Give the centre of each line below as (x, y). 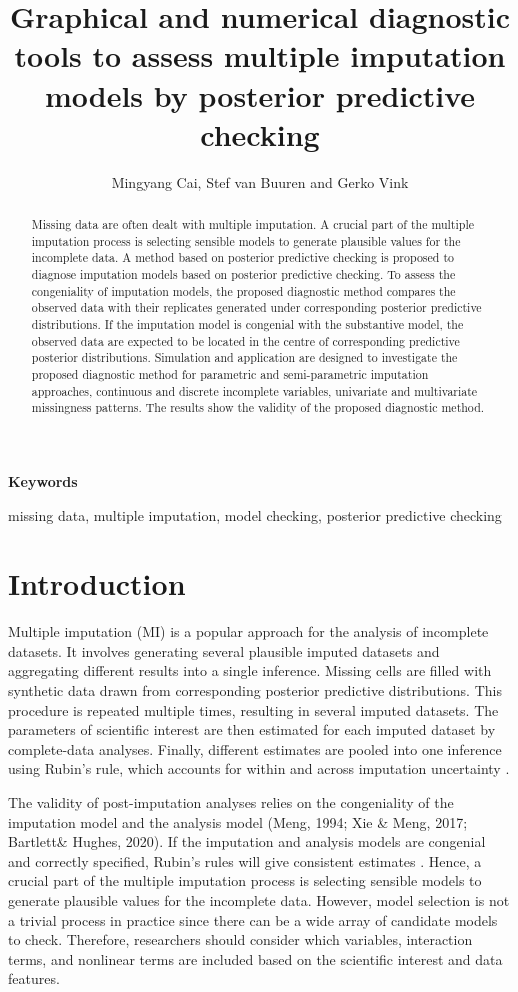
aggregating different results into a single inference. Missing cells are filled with (250, 670)
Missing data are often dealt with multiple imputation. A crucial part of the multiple (252, 224)
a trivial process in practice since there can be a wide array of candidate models (253, 919)
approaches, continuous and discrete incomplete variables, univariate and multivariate (254, 390)
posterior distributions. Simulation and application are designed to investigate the (244, 357)
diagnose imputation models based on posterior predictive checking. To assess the (243, 274)
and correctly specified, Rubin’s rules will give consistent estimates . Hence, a (245, 860)
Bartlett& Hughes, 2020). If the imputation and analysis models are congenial (247, 841)
